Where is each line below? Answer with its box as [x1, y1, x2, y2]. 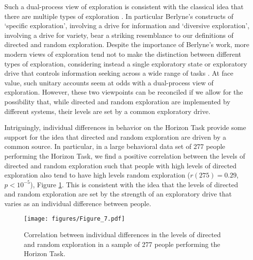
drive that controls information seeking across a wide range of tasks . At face [4, 68, 234, 78]
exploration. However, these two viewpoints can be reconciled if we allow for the [4, 87, 243, 97]
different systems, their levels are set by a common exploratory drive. [4, 106, 211, 116]
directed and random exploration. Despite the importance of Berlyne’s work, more [4, 39, 250, 49]
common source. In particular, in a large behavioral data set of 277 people [4, 141, 225, 151]
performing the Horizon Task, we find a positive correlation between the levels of [4, 150, 245, 161]
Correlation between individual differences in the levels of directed [24, 229, 221, 240]
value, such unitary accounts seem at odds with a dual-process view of [4, 77, 214, 87]
